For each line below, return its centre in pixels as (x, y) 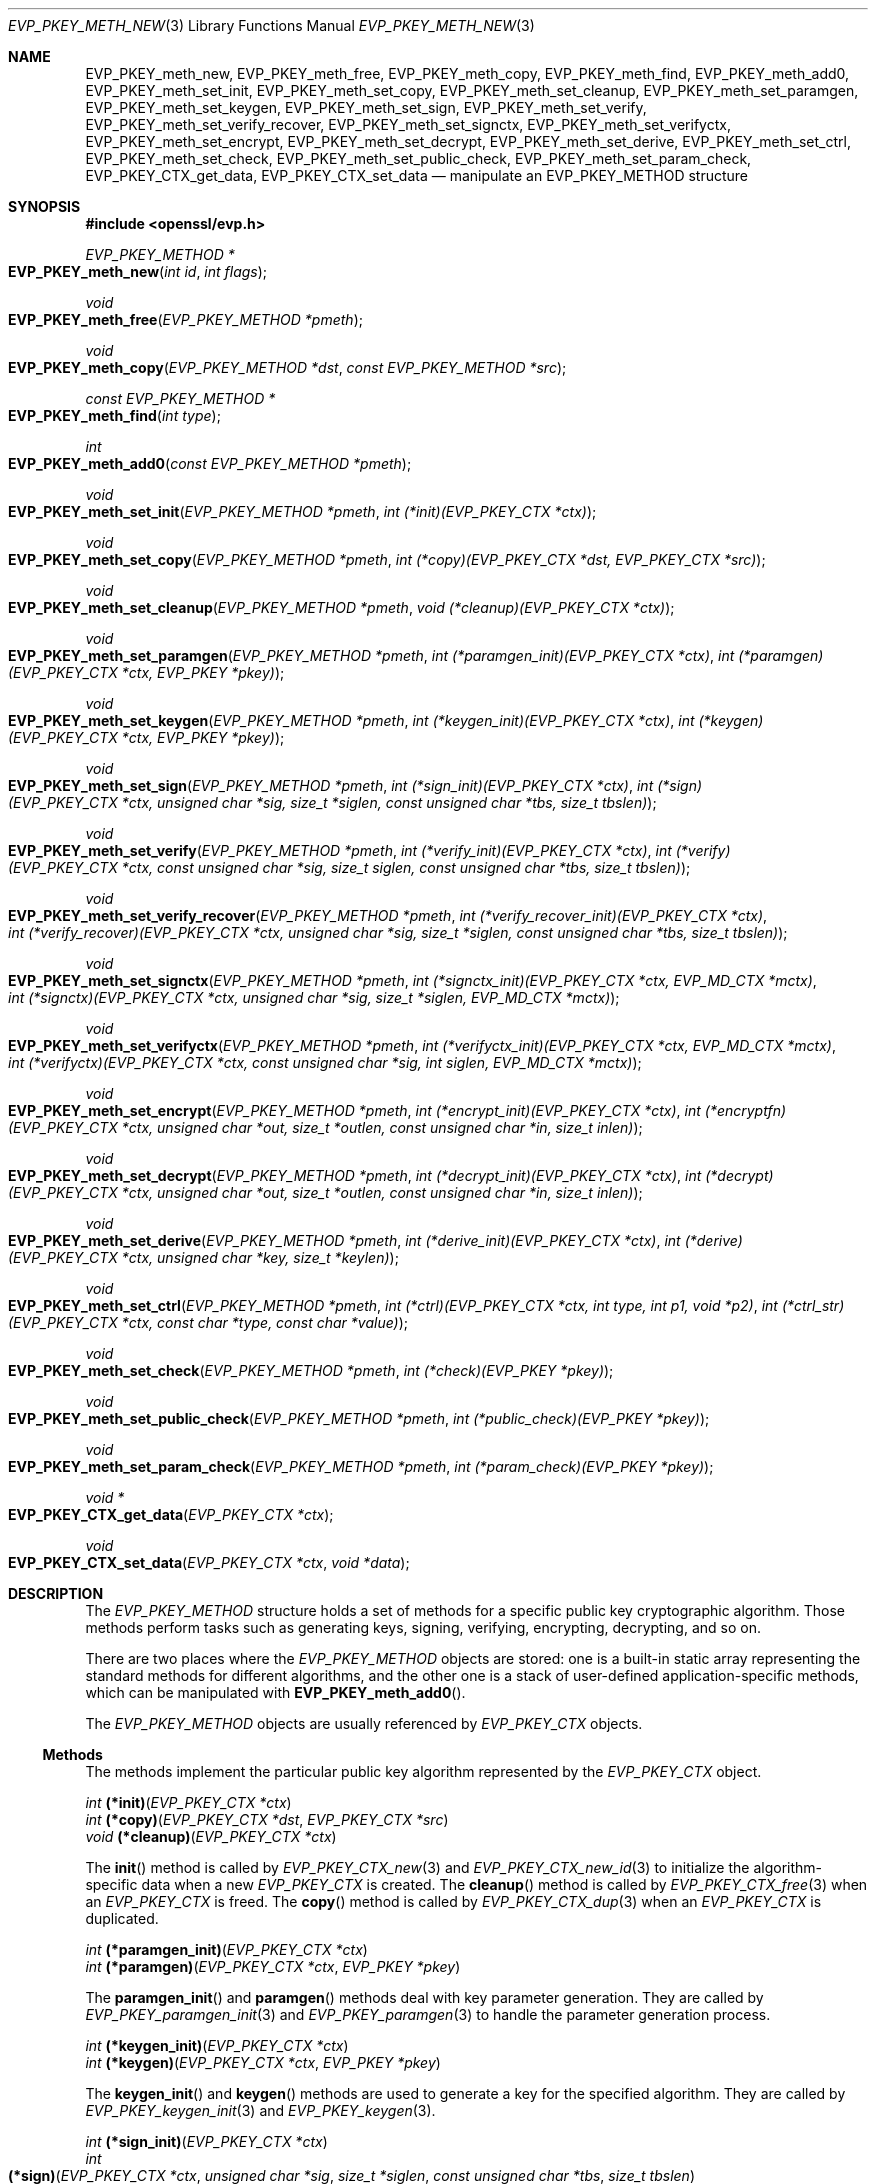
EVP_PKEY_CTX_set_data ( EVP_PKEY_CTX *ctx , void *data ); (209, 1562)
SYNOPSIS (44, 206)
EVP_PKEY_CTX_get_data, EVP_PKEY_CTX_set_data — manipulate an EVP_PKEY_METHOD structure (417, 175)
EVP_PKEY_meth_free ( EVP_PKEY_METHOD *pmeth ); (185, 319)
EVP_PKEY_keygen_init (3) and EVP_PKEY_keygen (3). (260, 2110)
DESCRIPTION (56, 1593)
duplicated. (122, 1918)
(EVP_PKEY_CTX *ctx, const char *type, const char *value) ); (208, 1322)
